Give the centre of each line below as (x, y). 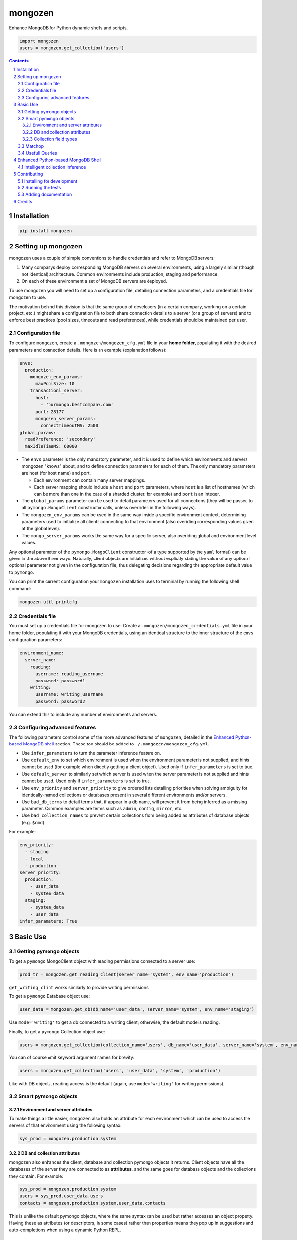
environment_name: (42, 653)
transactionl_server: (56, 391)
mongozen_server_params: (66, 418)
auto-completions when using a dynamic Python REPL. (65, 1230)
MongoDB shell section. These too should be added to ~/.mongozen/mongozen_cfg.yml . (116, 744)
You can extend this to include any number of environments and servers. (83, 714)
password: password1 (60, 681)
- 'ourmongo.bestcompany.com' (77, 405)
